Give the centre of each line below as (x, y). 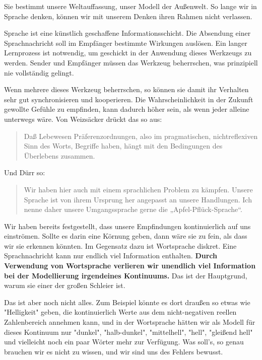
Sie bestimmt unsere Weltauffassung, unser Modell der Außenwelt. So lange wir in (130, 6)
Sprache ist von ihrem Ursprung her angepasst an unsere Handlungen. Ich (138, 199)
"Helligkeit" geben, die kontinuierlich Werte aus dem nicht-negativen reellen (120, 312)
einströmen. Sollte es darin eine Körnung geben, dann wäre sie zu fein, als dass (126, 236)
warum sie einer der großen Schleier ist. (65, 285)
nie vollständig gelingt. (39, 72)
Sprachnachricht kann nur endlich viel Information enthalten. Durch (111, 256)
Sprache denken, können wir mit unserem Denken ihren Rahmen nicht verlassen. (128, 16)
